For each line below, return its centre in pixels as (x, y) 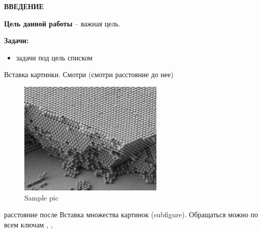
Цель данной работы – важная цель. (62, 23)
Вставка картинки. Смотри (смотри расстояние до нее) (89, 74)
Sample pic (41, 197)
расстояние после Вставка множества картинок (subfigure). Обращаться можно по (131, 214)
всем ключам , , (28, 224)
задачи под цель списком (54, 57)
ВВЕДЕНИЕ (24, 6)
